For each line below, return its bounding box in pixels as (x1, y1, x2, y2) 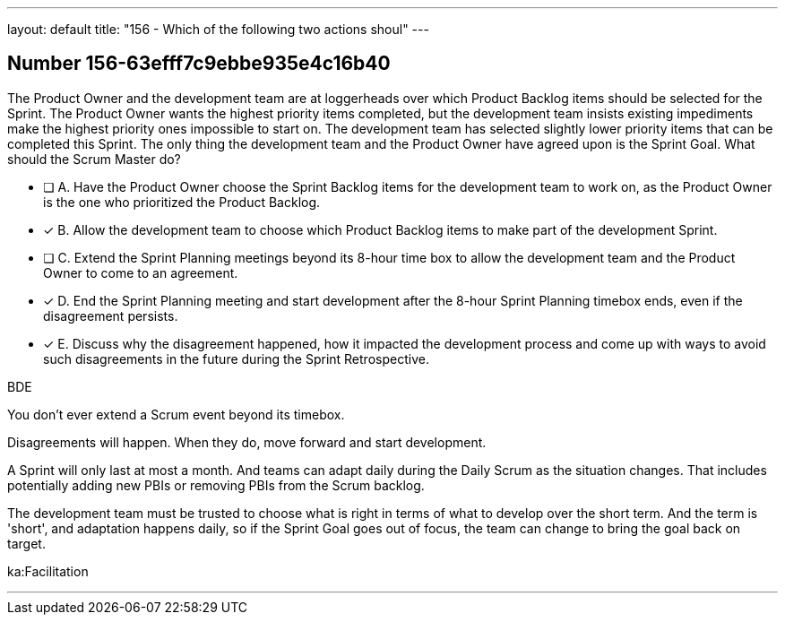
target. (7, 535, 46, 551)
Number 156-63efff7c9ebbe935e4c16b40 (7, 52, 391, 75)
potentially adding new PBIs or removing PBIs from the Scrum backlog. (7, 477, 425, 493)
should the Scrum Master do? (7, 151, 181, 167)
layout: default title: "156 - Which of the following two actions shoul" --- (7, 22, 429, 37)
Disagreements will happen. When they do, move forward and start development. (7, 434, 487, 450)
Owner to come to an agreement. (43, 264, 238, 281)
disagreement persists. (43, 307, 178, 324)
